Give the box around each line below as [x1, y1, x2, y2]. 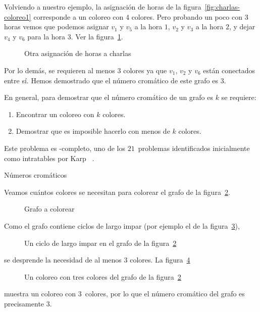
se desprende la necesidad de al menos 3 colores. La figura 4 [4, 254, 190, 265]
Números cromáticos [4, 170, 67, 180]
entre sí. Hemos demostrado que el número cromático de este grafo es [4, 75, 218, 85]
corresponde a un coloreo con [33, 11, 124, 22]
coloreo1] [4, 11, 31, 22]
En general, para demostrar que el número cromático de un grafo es [4, 92, 213, 102]
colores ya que [123, 65, 167, 75]
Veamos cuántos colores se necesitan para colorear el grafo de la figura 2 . [4, 186, 230, 197]
